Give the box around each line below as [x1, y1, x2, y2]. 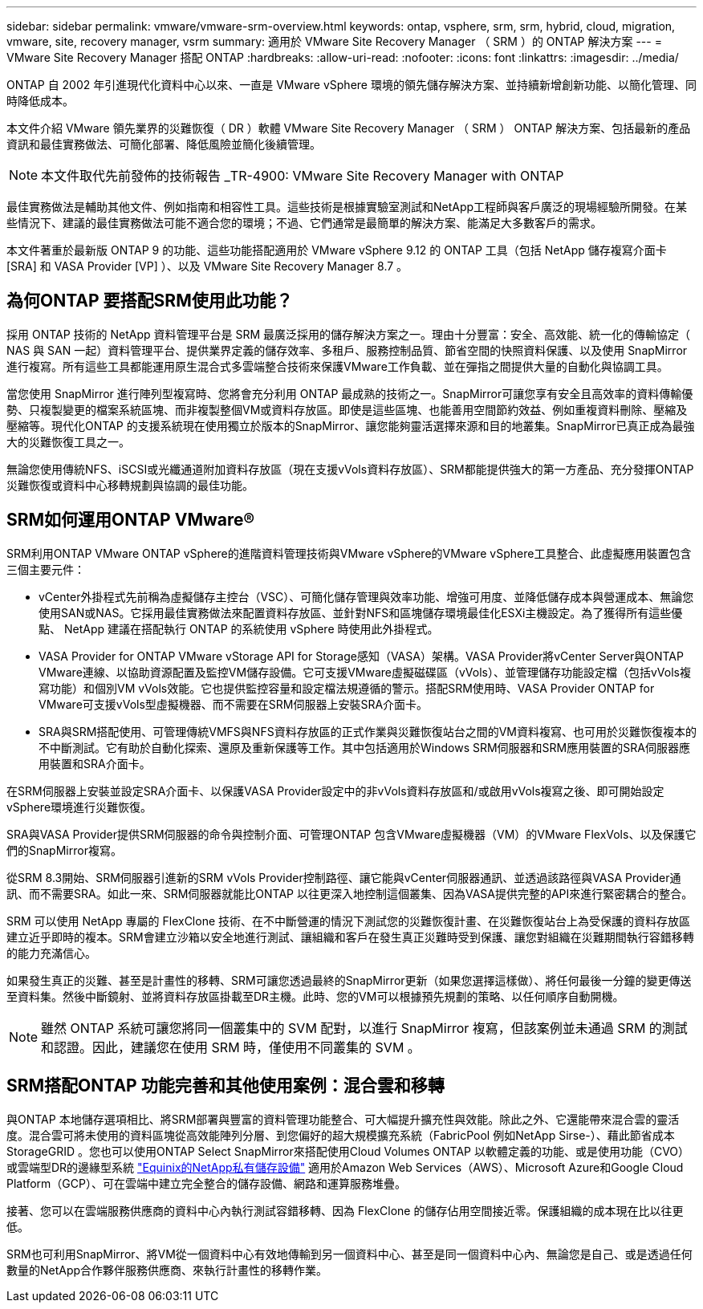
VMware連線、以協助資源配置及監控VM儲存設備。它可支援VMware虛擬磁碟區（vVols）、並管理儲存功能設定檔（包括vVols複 [39, 665, 691, 679]
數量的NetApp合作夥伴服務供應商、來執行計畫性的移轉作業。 [6, 1262, 328, 1277]
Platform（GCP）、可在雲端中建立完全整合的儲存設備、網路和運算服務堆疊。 [6, 1176, 406, 1190]
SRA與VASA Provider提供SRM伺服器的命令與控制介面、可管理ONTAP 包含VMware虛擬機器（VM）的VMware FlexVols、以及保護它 [6, 827, 697, 841]
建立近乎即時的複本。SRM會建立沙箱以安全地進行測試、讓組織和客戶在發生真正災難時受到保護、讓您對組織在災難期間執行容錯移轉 [6, 929, 694, 944]
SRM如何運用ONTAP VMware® [6, 510, 255, 531]
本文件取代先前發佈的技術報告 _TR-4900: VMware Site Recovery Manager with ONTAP [41, 168, 564, 184]
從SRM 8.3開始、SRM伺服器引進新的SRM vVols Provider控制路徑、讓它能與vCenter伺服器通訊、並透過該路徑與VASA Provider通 [6, 870, 681, 884]
